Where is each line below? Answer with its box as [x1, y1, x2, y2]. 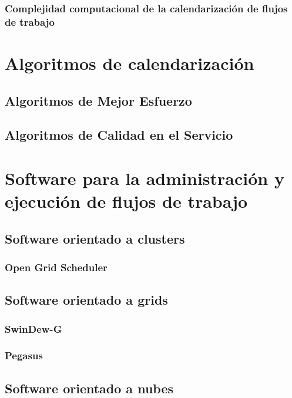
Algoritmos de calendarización [5, 50, 254, 75]
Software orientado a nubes [5, 379, 174, 397]
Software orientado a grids [5, 291, 168, 309]
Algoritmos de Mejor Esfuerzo [5, 91, 192, 109]
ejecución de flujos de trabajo [5, 189, 248, 213]
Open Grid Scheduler [5, 259, 108, 274]
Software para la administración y [5, 166, 284, 190]
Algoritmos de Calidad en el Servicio [5, 126, 233, 144]
